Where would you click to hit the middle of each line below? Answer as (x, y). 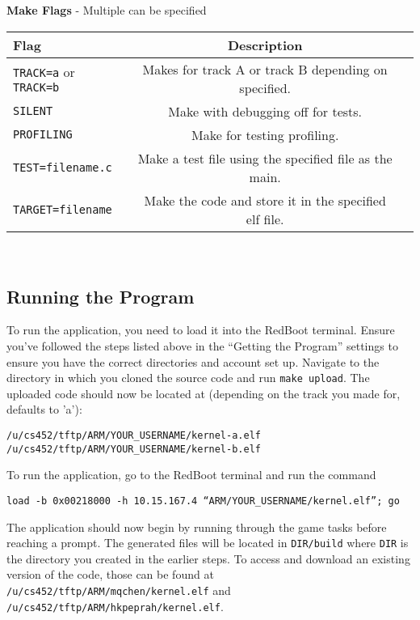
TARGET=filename (63, 209)
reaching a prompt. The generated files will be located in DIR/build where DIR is (208, 543)
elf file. (265, 219)
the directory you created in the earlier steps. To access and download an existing (208, 558)
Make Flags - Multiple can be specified (107, 10)
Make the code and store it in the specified (265, 200)
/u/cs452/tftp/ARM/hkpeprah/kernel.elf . (115, 606)
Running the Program (101, 296)
